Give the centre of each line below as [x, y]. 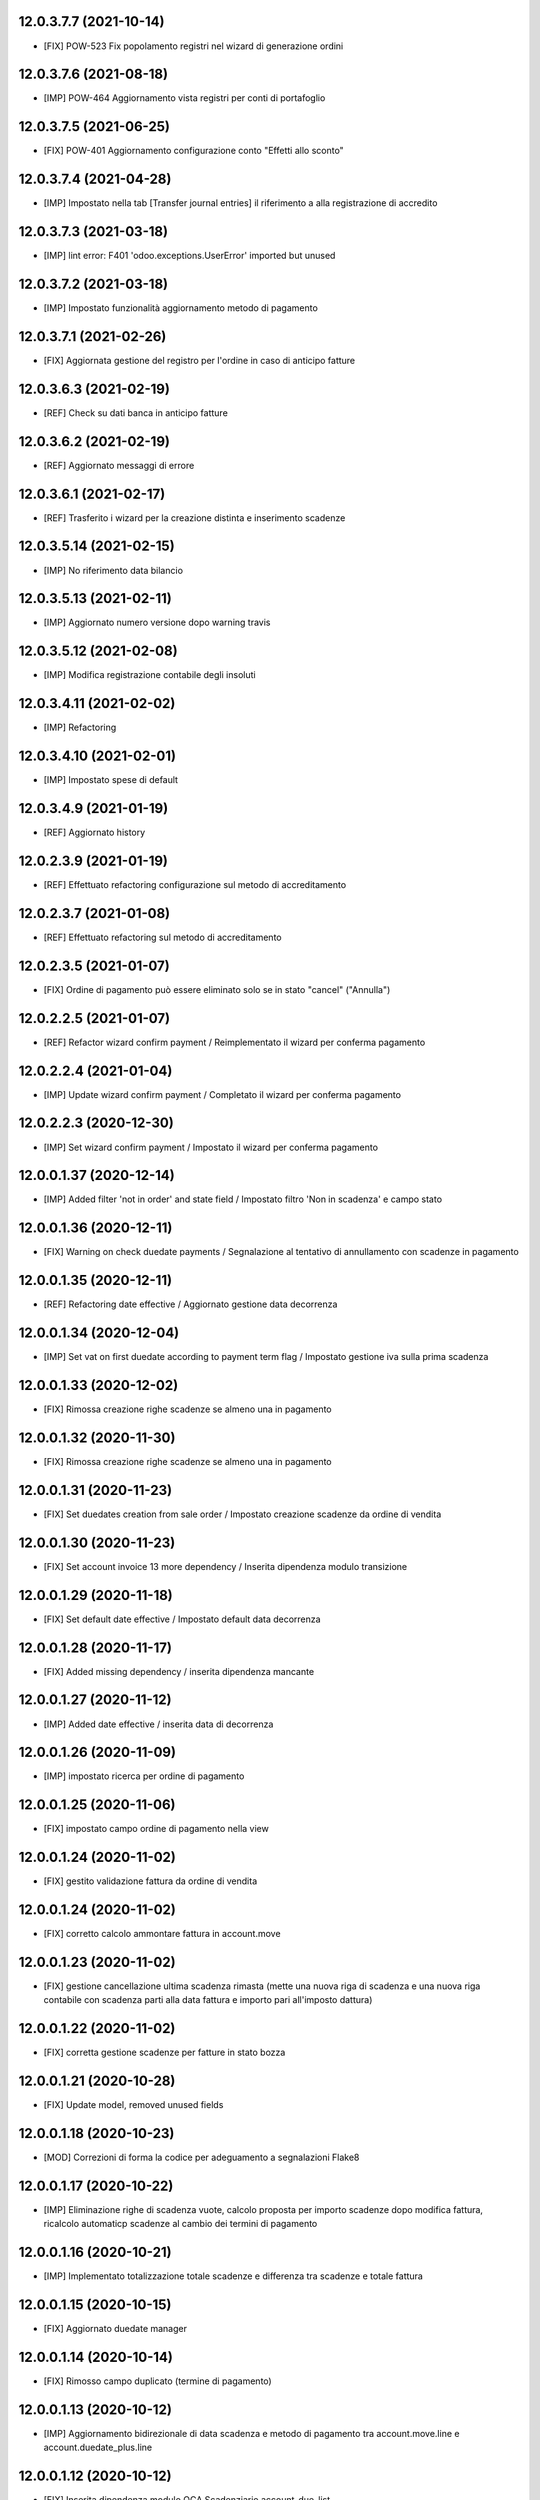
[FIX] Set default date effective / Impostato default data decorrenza [182, 1619]
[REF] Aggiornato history [94, 832]
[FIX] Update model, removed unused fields [133, 2105]
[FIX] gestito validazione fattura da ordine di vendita [150, 1881]
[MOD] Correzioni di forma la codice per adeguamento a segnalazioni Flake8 [201, 2157]
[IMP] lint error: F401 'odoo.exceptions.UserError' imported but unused [189, 256]
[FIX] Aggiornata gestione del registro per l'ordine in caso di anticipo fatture [199, 360]
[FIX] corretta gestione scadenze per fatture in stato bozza [164, 2052]
